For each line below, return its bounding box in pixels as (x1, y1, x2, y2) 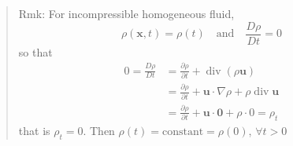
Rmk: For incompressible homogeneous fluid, (18, 5, 235, 21)
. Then (83, 122, 115, 138)
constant (162, 126, 204, 137)
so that (18, 43, 53, 60)
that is (18, 122, 50, 138)
